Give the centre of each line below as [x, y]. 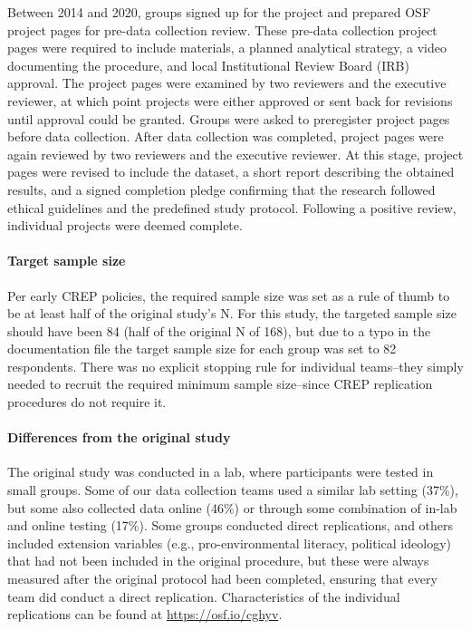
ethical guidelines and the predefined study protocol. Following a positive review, [232, 207]
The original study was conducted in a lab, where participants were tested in [221, 472]
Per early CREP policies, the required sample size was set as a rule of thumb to [229, 295]
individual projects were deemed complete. [125, 225]
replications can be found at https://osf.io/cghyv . [145, 614]
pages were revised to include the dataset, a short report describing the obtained [231, 172]
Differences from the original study [119, 437]
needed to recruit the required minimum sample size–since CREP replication [220, 384]
